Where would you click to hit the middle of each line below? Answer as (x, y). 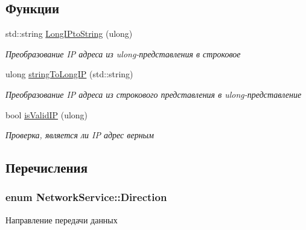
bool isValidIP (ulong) (47, 114)
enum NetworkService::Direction (86, 197)
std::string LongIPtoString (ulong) (69, 34)
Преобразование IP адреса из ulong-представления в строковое (123, 53)
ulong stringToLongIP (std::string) (69, 74)
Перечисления (47, 168)
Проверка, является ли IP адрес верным (80, 135)
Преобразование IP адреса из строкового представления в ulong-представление (154, 94)
